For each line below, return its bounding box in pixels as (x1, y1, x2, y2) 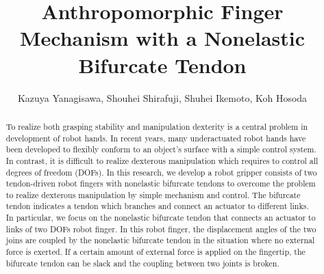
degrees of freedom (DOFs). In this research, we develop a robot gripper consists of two (5, 166, 317, 178)
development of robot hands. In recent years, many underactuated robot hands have (5, 132, 306, 143)
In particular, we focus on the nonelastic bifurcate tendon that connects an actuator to (5, 212, 316, 223)
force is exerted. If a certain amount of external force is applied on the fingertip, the (5, 246, 306, 258)
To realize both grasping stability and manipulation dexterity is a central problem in (5, 120, 308, 132)
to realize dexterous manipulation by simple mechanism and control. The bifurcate (5, 189, 301, 200)
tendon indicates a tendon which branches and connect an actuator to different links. (5, 200, 309, 212)
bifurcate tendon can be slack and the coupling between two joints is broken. (5, 257, 279, 269)
